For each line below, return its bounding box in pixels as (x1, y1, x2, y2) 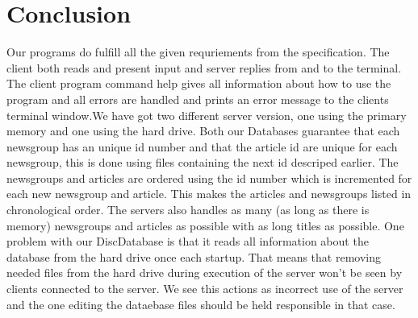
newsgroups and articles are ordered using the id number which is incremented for (6, 169, 412, 186)
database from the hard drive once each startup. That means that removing (6, 248, 381, 265)
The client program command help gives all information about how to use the (6, 75, 391, 92)
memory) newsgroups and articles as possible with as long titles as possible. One (6, 217, 404, 233)
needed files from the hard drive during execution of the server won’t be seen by (6, 264, 403, 281)
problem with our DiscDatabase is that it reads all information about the (6, 233, 369, 250)
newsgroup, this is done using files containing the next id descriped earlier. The (6, 154, 399, 171)
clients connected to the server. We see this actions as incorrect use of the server (6, 280, 403, 297)
